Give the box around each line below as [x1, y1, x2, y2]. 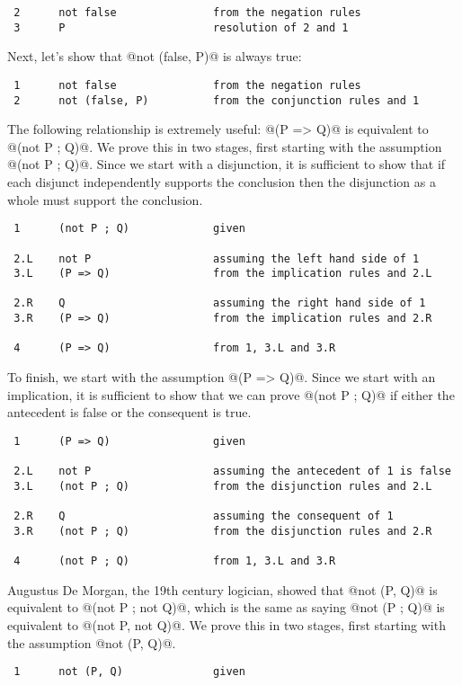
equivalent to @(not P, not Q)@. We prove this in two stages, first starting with [7, 615, 446, 634]
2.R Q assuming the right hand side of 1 [13, 297, 426, 310]
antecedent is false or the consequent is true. [7, 403, 252, 422]
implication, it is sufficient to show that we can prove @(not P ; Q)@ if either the [7, 385, 455, 404]
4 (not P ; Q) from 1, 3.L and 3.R [13, 555, 336, 568]
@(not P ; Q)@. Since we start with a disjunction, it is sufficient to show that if [7, 155, 446, 173]
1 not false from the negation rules [13, 78, 361, 92]
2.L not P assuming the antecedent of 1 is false [13, 465, 451, 478]
